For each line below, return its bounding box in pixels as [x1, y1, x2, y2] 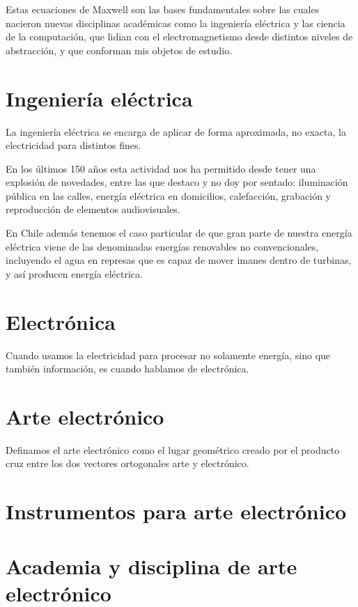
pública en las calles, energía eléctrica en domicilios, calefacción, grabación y [6, 188, 331, 203]
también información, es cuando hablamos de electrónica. [6, 361, 249, 376]
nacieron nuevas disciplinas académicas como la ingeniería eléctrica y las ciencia [6, 15, 345, 30]
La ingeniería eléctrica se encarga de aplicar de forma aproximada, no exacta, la [6, 124, 346, 139]
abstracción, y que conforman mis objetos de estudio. [6, 42, 233, 57]
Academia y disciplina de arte [6, 551, 297, 580]
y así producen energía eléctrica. [6, 266, 143, 281]
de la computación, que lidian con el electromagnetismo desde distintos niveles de [6, 29, 353, 44]
